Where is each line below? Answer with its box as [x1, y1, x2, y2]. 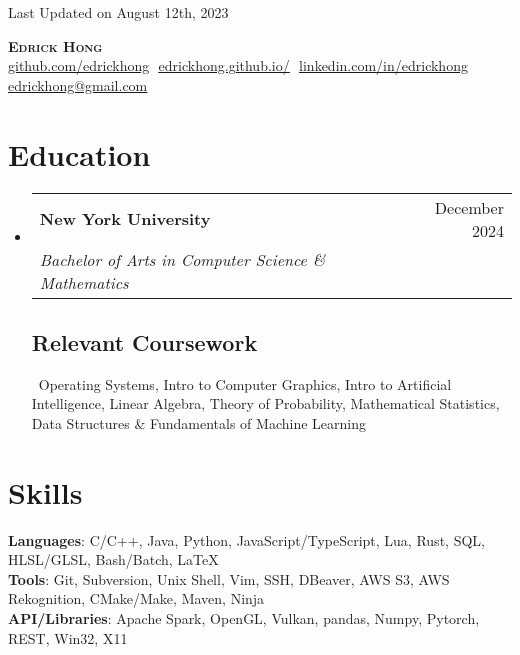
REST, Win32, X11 [8, 627, 128, 648]
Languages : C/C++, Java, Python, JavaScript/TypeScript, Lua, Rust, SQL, [8, 529, 485, 550]
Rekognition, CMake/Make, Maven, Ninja [8, 588, 265, 609]
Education [8, 133, 151, 174]
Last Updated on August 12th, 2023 [8, 2, 229, 22]
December [434, 195, 504, 219]
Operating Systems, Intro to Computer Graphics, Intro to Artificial [38, 373, 452, 394]
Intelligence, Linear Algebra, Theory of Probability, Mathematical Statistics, [31, 393, 500, 414]
